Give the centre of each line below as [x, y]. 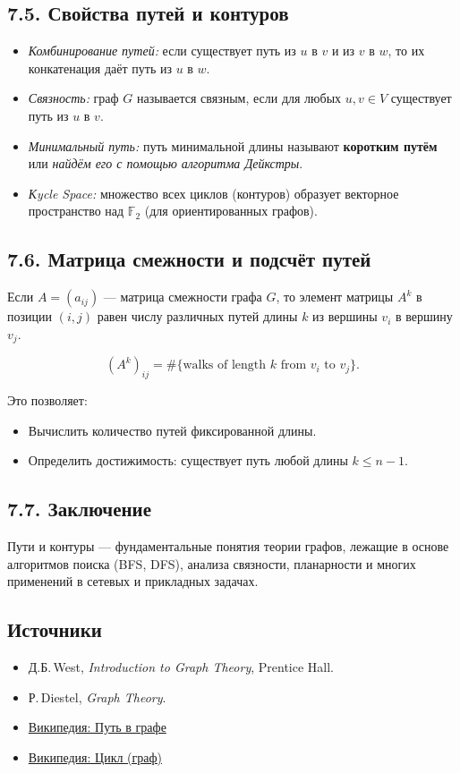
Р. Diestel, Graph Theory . [97, 697]
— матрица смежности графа [183, 297]
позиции [30, 316]
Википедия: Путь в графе [97, 727]
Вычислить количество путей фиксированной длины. [172, 430]
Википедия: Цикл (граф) [95, 756]
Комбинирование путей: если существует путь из [162, 51]
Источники [55, 629]
